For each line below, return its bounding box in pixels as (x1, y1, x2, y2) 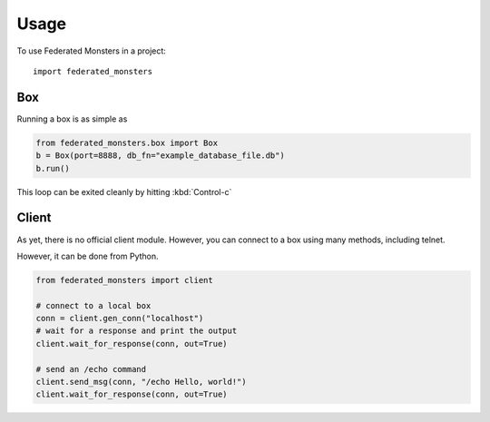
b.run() (35, 163, 70, 173)
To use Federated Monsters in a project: (16, 45, 167, 56)
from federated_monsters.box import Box (35, 137, 218, 148)
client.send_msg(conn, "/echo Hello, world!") (35, 377, 247, 387)
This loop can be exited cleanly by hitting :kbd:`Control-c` (16, 186, 232, 197)
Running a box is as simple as (16, 113, 128, 124)
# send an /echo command (35, 364, 147, 374)
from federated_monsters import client (35, 275, 213, 285)
